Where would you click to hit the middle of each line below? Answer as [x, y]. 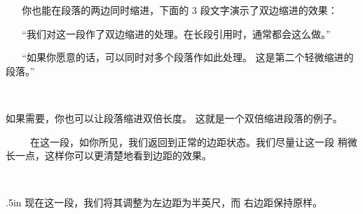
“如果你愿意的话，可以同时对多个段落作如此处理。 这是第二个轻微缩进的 [188, 57]
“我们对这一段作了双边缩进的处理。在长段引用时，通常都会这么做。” [176, 33]
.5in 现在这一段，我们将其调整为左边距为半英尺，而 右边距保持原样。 [164, 202]
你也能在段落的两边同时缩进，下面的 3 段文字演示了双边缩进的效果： [180, 10]
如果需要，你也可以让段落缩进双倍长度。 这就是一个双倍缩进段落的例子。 [174, 118]
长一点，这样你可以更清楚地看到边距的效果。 [109, 155]
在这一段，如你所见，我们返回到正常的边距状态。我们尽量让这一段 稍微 [193, 141]
